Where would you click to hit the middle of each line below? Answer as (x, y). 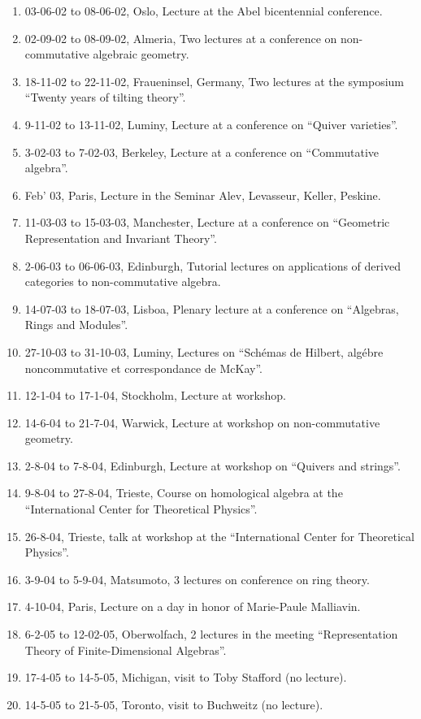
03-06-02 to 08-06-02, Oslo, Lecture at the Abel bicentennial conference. (204, 11)
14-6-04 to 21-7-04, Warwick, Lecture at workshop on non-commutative (202, 422)
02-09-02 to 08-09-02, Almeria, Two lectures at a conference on (181, 38)
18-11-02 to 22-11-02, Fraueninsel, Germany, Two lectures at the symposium (214, 81)
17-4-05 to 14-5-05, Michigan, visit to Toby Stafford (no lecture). (186, 677)
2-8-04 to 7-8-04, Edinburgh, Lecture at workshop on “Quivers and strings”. (213, 465)
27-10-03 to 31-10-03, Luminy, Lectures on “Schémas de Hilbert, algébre (204, 351)
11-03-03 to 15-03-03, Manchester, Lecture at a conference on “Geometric (207, 222)
